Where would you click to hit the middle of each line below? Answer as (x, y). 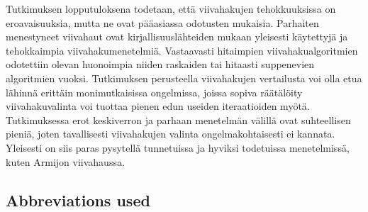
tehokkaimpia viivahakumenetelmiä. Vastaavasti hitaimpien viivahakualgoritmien (182, 50)
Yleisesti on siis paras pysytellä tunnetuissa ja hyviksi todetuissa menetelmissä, (178, 147)
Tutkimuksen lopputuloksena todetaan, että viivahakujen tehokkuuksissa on (171, 9)
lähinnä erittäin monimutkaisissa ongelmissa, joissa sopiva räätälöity (154, 92)
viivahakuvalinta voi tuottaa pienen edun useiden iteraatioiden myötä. (158, 106)
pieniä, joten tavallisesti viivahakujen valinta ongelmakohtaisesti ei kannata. (171, 134)
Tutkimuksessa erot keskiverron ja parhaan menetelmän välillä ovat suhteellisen (178, 119)
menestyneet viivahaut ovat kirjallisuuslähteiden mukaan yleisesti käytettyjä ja (177, 37)
